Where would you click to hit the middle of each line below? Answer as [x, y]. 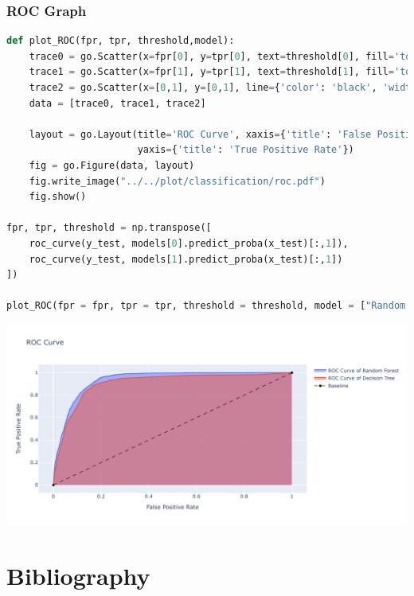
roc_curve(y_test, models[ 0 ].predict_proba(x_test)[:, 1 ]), [189, 243]
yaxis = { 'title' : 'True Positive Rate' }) [246, 150]
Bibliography [78, 575]
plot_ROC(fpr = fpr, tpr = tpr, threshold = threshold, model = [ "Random [206, 306]
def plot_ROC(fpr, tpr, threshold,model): [121, 41]
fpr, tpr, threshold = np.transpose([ [109, 228]
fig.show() [58, 197]
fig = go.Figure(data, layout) [112, 165]
